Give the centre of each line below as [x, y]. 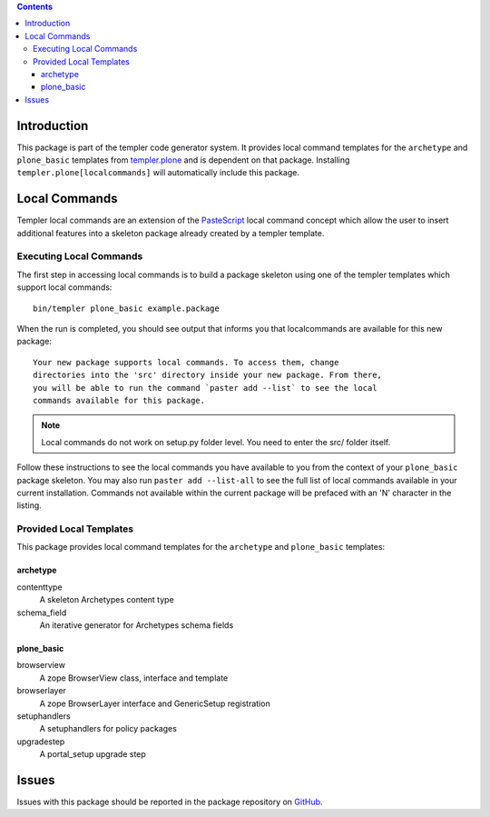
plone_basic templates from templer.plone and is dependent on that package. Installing [183, 160]
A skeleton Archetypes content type [107, 600]
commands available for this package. [119, 400]
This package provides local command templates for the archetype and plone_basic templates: [201, 547]
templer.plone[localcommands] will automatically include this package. [158, 173]
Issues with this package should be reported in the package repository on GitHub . [170, 802]
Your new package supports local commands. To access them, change [186, 362]
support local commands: [64, 287]
